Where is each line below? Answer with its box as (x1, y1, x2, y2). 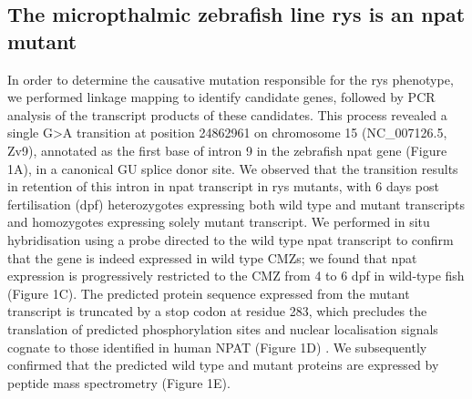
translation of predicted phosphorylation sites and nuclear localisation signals (7, 319, 438, 338)
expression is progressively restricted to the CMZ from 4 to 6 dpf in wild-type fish (7, 266, 465, 285)
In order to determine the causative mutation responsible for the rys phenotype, (7, 69, 454, 88)
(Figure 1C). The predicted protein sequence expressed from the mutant (7, 283, 410, 302)
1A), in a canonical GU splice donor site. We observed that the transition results (7, 159, 458, 178)
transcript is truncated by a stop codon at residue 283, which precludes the (7, 302, 427, 321)
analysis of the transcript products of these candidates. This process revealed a (7, 105, 447, 124)
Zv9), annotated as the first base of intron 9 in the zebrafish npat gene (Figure (7, 140, 447, 159)
